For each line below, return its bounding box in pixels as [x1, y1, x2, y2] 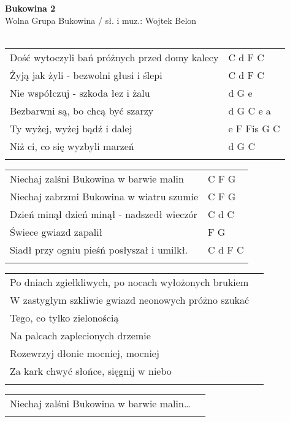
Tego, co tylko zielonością [10, 310, 119, 325]
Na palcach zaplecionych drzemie [10, 328, 151, 342]
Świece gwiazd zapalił [10, 224, 103, 239]
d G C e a [228, 103, 271, 118]
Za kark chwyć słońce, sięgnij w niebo [10, 363, 172, 378]
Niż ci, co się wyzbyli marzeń [10, 138, 134, 153]
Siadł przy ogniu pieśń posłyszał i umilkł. [10, 242, 188, 257]
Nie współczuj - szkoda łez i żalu [10, 85, 150, 100]
